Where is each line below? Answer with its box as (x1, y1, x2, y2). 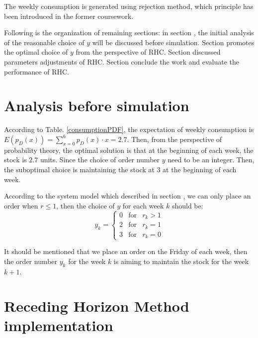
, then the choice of (56, 200, 115, 210)
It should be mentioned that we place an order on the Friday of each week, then (4, 246, 248, 257)
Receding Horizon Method (4, 295, 189, 316)
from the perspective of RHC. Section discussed (76, 47, 221, 57)
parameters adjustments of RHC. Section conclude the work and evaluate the (4, 56, 240, 67)
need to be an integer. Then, (168, 154, 255, 165)
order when (4, 200, 38, 210)
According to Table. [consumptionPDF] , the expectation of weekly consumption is (4, 124, 254, 135)
